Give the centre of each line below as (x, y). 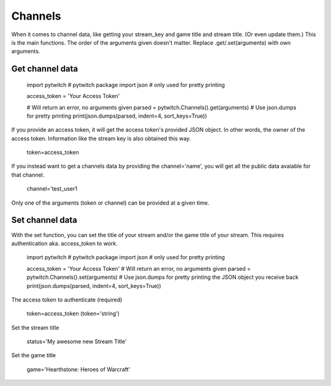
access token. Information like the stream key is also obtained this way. (101, 138)
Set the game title (34, 355)
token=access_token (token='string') (73, 314)
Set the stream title (35, 327)
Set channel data (44, 220)
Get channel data (45, 69)
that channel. (28, 175)
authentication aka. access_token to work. (64, 243)
